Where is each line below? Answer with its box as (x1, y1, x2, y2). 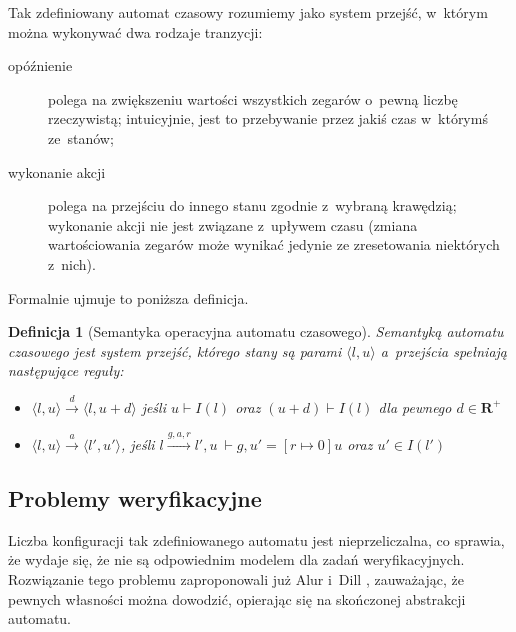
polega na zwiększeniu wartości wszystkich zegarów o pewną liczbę (48, 88, 458, 109)
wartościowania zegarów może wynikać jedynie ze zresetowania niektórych (48, 234, 500, 255)
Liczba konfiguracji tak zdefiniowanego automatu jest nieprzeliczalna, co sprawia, (8, 529, 505, 550)
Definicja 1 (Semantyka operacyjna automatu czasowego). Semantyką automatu (8, 321, 504, 342)
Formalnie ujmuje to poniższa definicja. (8, 287, 249, 308)
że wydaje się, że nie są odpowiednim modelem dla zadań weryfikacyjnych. (8, 549, 465, 570)
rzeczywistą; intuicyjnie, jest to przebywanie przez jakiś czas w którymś (48, 108, 488, 129)
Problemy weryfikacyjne (8, 483, 262, 514)
